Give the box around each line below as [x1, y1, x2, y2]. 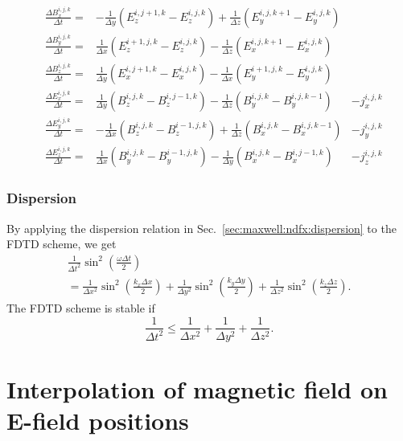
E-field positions [6, 403, 189, 436]
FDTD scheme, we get [6, 235, 117, 252]
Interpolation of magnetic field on [6, 372, 388, 405]
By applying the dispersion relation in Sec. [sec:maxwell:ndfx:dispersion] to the [6, 219, 397, 236]
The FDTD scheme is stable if [6, 299, 155, 316]
